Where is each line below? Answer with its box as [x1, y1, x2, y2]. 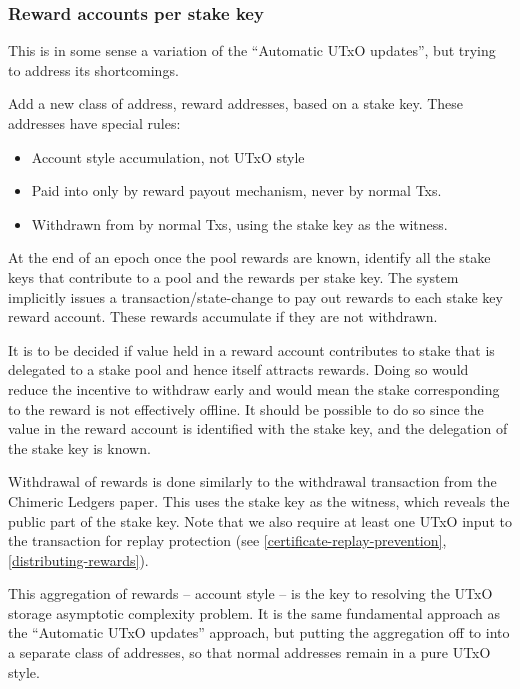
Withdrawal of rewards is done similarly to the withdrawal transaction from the [8, 471, 497, 492]
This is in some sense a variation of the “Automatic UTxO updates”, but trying [8, 40, 496, 61]
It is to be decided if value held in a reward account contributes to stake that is [8, 339, 495, 360]
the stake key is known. [8, 437, 151, 458]
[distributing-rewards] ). [8, 549, 149, 570]
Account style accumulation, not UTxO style [31, 146, 305, 167]
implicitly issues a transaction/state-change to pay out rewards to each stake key [8, 286, 503, 307]
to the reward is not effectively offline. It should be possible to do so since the [8, 398, 484, 419]
